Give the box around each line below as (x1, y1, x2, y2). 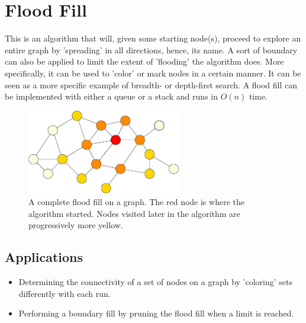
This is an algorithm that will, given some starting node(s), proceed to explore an (5, 32, 301, 44)
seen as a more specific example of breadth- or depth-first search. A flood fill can (5, 78, 298, 91)
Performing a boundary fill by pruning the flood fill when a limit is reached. (18, 307, 294, 319)
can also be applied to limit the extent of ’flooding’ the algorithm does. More (5, 55, 284, 68)
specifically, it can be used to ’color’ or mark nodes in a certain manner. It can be (5, 66, 301, 79)
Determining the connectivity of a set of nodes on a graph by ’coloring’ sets (18, 276, 293, 288)
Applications (5, 248, 83, 266)
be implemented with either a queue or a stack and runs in (5, 90, 218, 103)
